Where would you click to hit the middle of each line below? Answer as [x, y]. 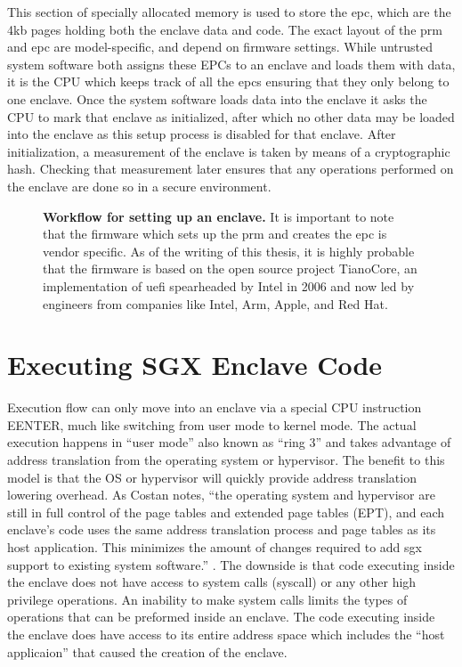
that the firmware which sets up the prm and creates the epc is [215, 234]
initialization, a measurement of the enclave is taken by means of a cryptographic [229, 151]
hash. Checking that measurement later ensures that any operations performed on [231, 169]
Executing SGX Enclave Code [195, 365]
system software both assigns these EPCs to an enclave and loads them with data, [231, 64]
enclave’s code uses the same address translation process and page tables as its [222, 529]
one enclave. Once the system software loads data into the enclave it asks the [217, 98]
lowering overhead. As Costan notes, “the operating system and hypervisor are [221, 495]
